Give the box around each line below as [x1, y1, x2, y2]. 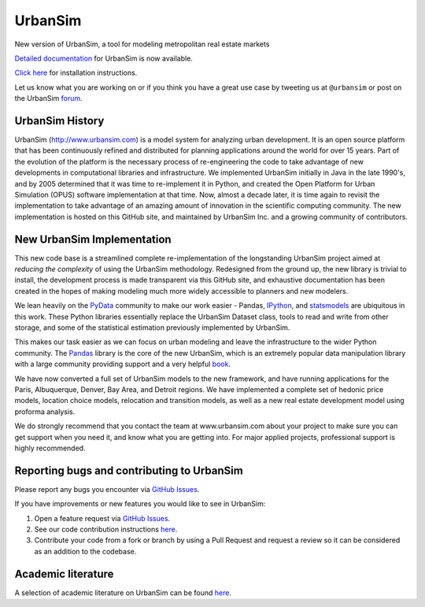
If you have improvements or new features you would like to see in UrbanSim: [14, 499, 266, 509]
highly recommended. [14, 443, 86, 453]
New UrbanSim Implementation [14, 232, 172, 246]
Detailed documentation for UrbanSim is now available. [14, 54, 193, 63]
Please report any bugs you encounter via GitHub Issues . [14, 484, 200, 494]
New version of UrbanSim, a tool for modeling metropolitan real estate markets [14, 39, 270, 49]
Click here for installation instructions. [14, 68, 138, 78]
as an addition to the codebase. [34, 546, 137, 556]
